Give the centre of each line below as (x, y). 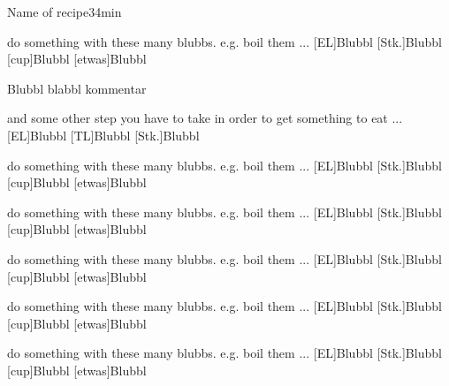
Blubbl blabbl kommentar (77, 88)
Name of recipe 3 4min (65, 11)
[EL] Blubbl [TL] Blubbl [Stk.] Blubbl (103, 135)
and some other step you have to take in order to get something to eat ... (205, 118)
